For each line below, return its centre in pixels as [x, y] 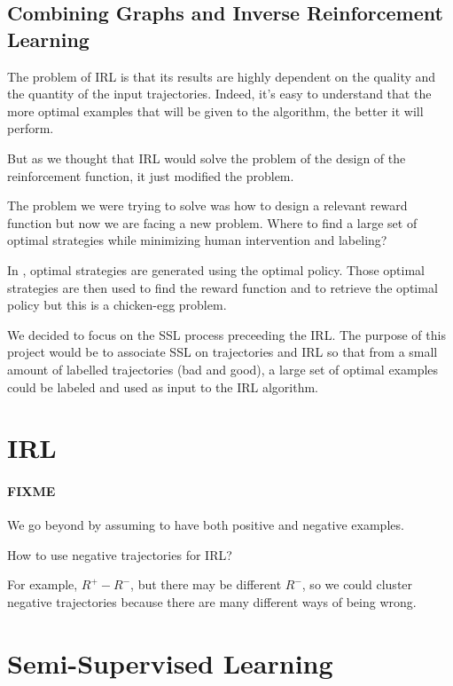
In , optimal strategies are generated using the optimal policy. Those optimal [216, 269]
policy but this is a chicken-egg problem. [117, 305]
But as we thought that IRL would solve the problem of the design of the [207, 158]
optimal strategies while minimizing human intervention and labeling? [197, 240]
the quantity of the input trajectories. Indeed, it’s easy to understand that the [219, 94]
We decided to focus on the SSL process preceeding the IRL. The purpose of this [226, 334]
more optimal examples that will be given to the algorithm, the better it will [215, 110]
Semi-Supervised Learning [170, 662]
